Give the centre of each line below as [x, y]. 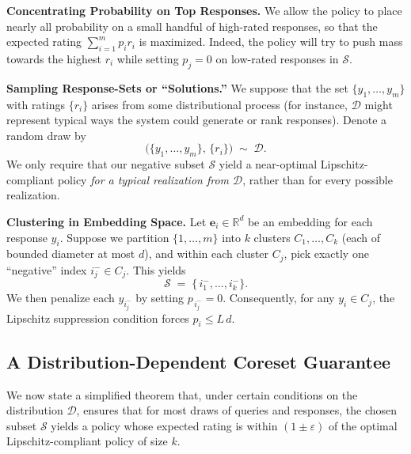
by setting [160, 298]
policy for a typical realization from [143, 179]
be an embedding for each [310, 221]
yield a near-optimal [268, 164]
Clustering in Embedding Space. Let [107, 221]
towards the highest [54, 58]
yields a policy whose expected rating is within [164, 425]
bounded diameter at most [71, 253]
